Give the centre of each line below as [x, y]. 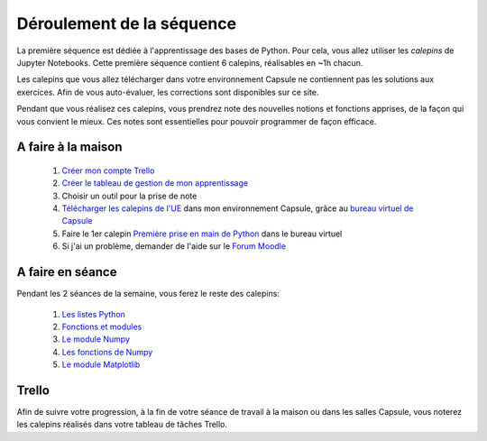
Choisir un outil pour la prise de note [129, 196]
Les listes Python [94, 314]
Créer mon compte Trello [108, 170]
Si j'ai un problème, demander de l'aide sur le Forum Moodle [174, 246]
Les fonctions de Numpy [107, 352]
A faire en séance [67, 272]
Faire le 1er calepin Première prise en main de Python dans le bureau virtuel [202, 234]
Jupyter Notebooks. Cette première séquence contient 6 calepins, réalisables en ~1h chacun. [190, 62]
